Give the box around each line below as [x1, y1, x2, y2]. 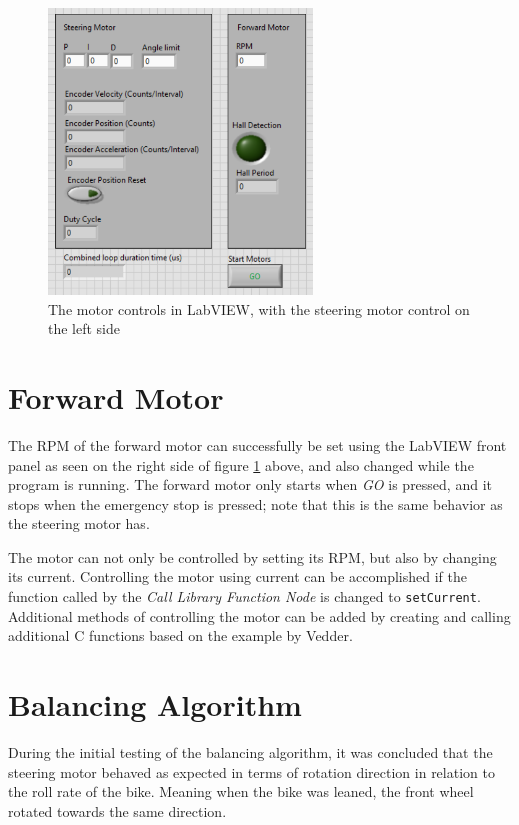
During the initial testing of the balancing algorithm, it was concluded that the [8, 742, 493, 763]
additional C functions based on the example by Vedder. [8, 625, 353, 646]
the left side [48, 318, 121, 339]
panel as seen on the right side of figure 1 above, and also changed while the [8, 454, 474, 475]
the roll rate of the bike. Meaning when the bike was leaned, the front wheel [8, 781, 474, 802]
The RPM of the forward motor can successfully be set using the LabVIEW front [8, 434, 507, 455]
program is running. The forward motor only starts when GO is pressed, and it [8, 474, 492, 495]
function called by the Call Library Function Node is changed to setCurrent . [8, 586, 481, 607]
